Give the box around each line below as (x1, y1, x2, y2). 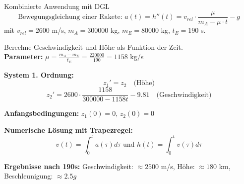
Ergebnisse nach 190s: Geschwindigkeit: (4, 161, 133, 171)
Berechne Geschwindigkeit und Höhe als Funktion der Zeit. (4, 41, 183, 52)
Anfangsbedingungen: (4, 108, 79, 118)
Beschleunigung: (4, 171, 53, 181)
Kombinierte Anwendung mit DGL (4, 1, 110, 11)
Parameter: (4, 51, 43, 62)
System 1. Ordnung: (4, 69, 74, 80)
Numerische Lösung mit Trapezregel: (4, 124, 133, 135)
